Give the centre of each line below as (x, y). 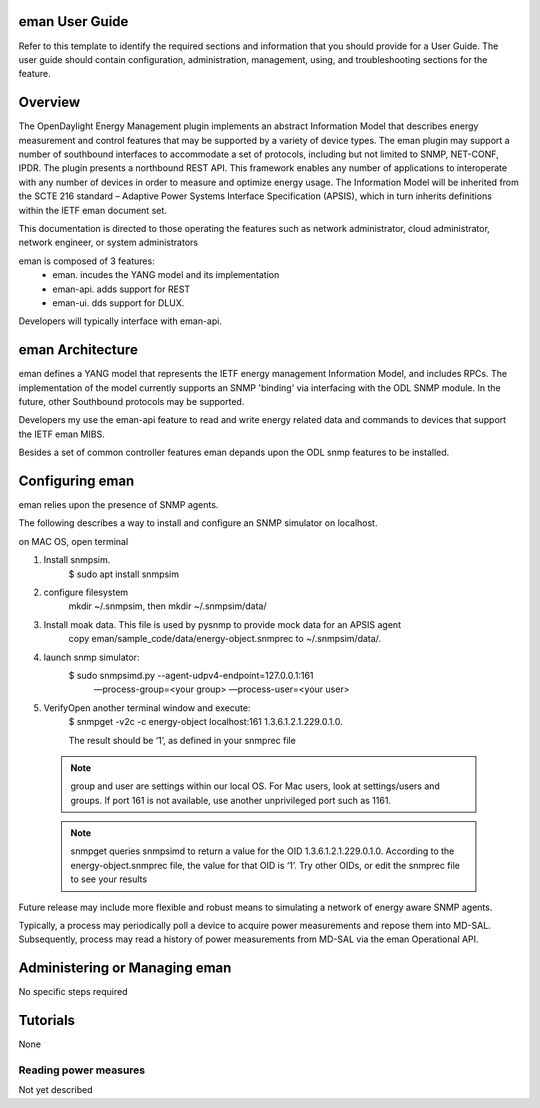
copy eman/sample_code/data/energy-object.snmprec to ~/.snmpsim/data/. (225, 639)
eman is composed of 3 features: (86, 261)
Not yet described (55, 1090)
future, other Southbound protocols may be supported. (131, 401)
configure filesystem (86, 592)
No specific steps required (73, 992)
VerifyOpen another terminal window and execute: (147, 707)
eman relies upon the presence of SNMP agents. (118, 505)
